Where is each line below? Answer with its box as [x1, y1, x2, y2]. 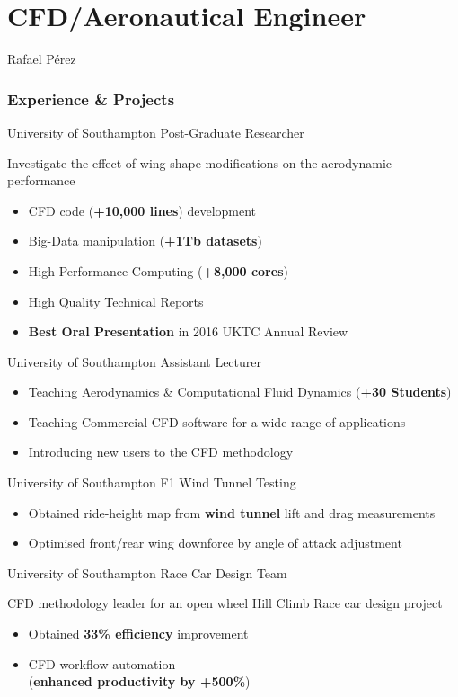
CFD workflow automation [28, 654, 176, 673]
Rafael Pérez [7, 49, 76, 68]
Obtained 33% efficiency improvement [28, 624, 249, 643]
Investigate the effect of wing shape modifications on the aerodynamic [7, 153, 392, 172]
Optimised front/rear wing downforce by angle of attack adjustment [28, 533, 402, 552]
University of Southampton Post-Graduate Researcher [7, 122, 304, 141]
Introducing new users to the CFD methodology [28, 442, 294, 461]
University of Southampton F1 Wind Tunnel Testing [7, 473, 296, 492]
